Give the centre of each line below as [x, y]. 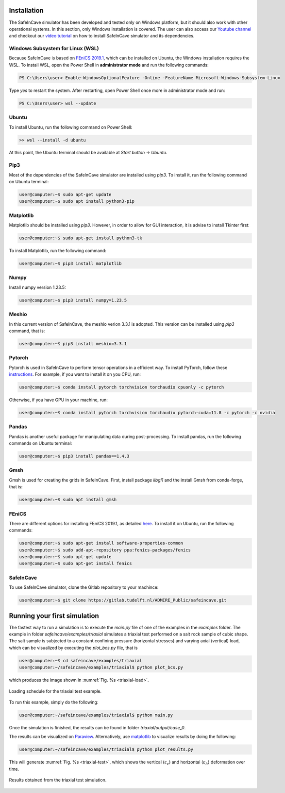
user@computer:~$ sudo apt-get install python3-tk [81, 238]
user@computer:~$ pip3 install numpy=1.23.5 [73, 300]
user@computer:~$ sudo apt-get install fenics [75, 564]
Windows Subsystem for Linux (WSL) [54, 49]
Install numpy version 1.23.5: [37, 287]
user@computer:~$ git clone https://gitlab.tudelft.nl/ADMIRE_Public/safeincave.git [123, 600]
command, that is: [27, 331]
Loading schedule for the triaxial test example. [55, 691]
